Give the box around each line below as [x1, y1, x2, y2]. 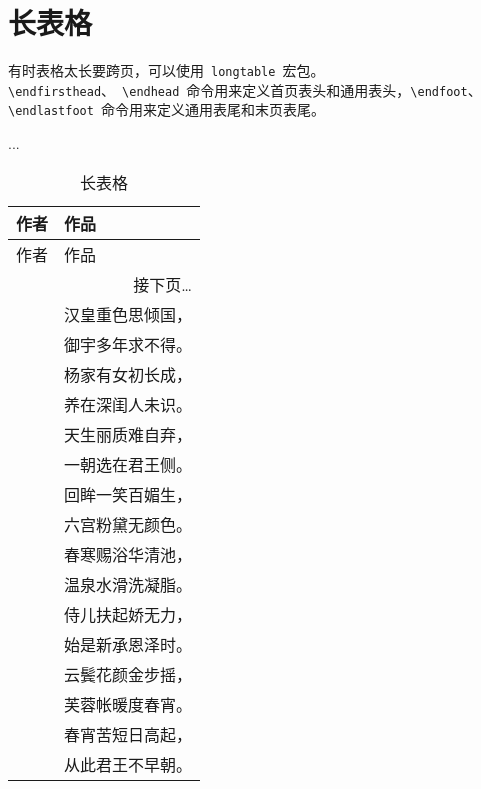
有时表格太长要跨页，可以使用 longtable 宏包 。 [8, 60, 325, 81]
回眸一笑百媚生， [64, 482, 193, 506]
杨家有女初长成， [64, 362, 193, 386]
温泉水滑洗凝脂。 [64, 572, 193, 596]
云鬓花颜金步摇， [64, 662, 193, 686]
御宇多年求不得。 [64, 332, 193, 356]
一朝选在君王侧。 [64, 452, 193, 476]
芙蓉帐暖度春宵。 [64, 692, 193, 716]
